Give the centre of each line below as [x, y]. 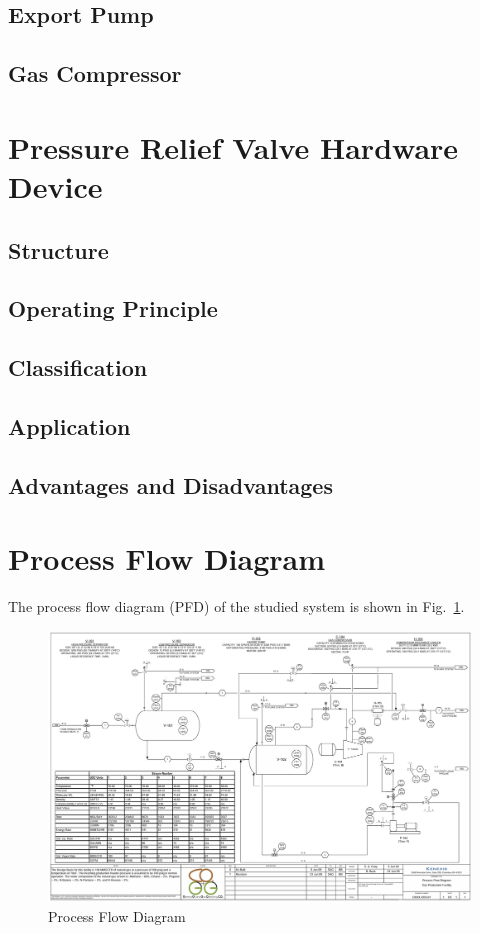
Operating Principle [113, 308]
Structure [58, 249]
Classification [78, 367]
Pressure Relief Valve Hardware [233, 146]
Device [55, 185]
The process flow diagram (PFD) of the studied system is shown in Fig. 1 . [236, 606]
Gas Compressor [95, 73]
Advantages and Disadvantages [170, 484]
